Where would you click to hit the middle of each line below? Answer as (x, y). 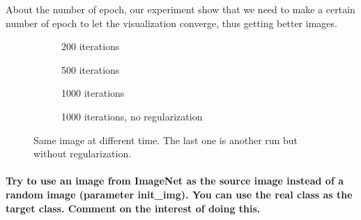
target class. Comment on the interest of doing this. (133, 208)
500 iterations (91, 69)
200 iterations (91, 46)
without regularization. (83, 154)
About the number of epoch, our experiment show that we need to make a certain (180, 9)
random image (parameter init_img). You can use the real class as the (179, 194)
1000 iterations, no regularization (132, 116)
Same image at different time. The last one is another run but (166, 140)
